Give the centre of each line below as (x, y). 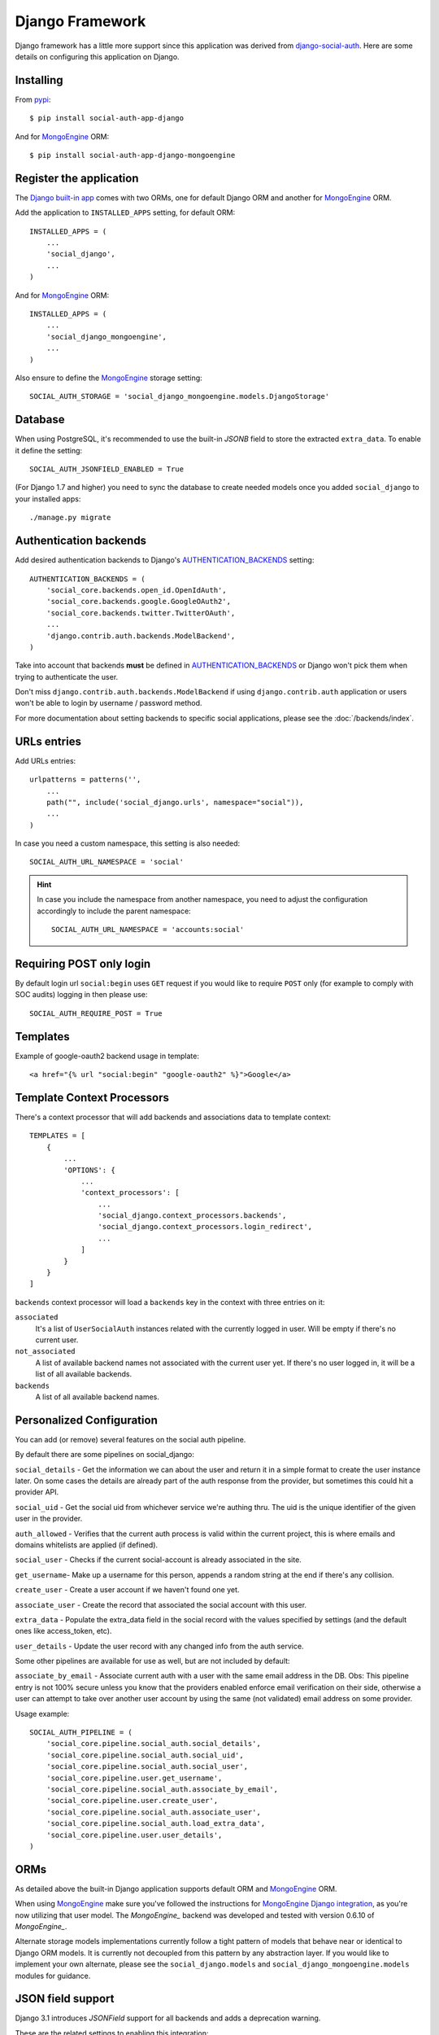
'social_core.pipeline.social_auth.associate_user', (154, 1812)
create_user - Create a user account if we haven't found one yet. (127, 1590)
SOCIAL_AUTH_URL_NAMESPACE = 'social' (107, 862)
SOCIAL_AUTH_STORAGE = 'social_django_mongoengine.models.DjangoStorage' (180, 396)
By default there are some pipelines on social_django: (104, 1455)
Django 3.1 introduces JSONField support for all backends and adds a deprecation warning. (168, 2018)
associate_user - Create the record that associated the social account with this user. (161, 1604)
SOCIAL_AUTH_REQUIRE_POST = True (96, 1013)
